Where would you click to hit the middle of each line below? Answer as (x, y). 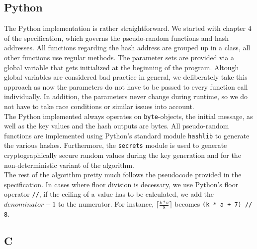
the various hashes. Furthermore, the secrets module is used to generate (116, 145)
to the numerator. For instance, (106, 204)
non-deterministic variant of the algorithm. (69, 165)
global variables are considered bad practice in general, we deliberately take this (126, 77)
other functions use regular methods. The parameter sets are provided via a (119, 57)
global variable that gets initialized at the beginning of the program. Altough (122, 67)
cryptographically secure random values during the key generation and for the (123, 155)
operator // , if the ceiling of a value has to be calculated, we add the (109, 194)
